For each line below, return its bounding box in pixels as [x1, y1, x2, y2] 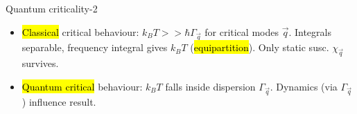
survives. [21, 56, 59, 70]
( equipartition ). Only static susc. [190, 40, 329, 55]
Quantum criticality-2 [6, 1, 98, 15]
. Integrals [288, 24, 331, 39]
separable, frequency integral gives [21, 40, 168, 55]
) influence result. [21, 95, 96, 109]
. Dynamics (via [270, 79, 338, 93]
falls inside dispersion [165, 79, 256, 93]
